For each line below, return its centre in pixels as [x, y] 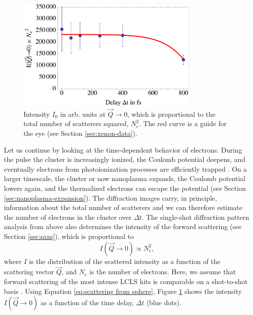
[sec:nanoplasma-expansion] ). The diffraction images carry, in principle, [111, 197]
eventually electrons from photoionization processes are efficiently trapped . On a [126, 169]
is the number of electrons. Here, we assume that [162, 272]
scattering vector [29, 272]
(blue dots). [164, 302]
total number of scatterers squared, [76, 123]
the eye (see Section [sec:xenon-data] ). [80, 133]
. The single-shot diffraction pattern [195, 217]
